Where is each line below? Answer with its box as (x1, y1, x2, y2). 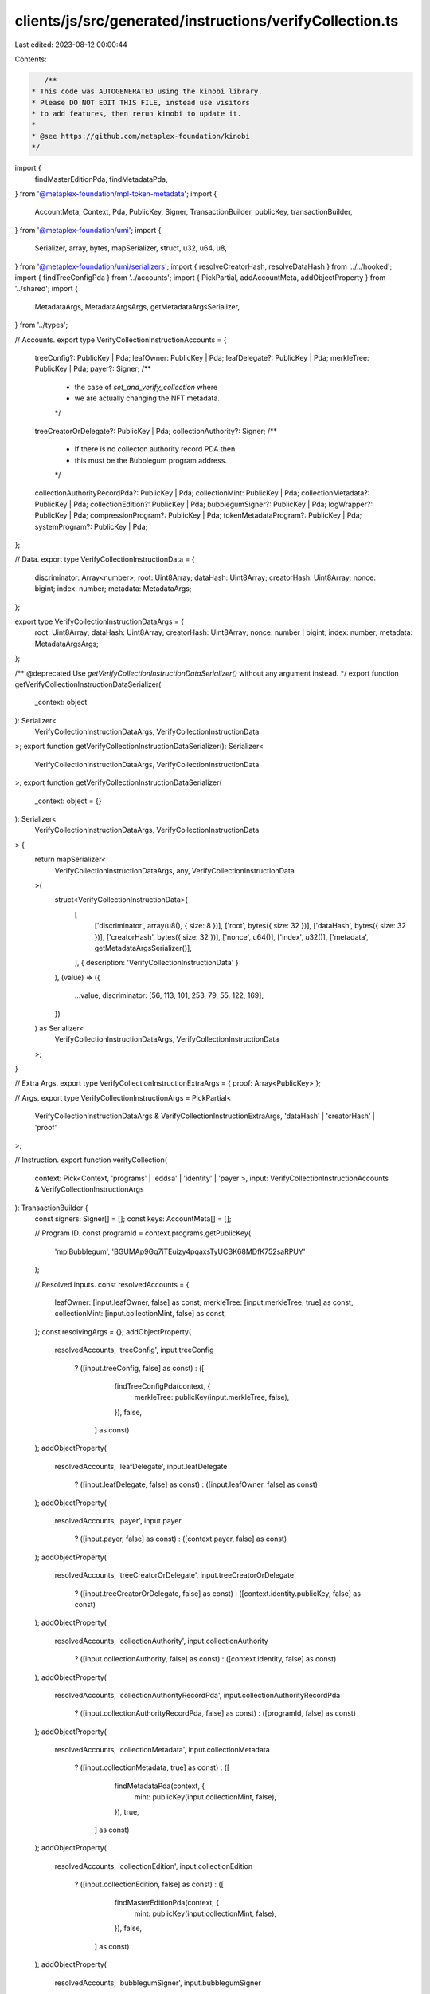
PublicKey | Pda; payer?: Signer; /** (34, 364, 151, 374)
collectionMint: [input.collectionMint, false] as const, (54, 1309, 227, 1318)
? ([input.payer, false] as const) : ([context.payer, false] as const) (74, 1534, 287, 1543)
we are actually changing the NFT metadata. (74, 393, 221, 403)
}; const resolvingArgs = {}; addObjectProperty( (34, 1326, 192, 1336)
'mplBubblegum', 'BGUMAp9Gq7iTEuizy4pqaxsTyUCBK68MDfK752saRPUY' (54, 1247, 306, 1256)
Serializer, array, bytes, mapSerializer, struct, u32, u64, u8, (34, 243, 227, 253)
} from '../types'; (14, 320, 68, 330)
